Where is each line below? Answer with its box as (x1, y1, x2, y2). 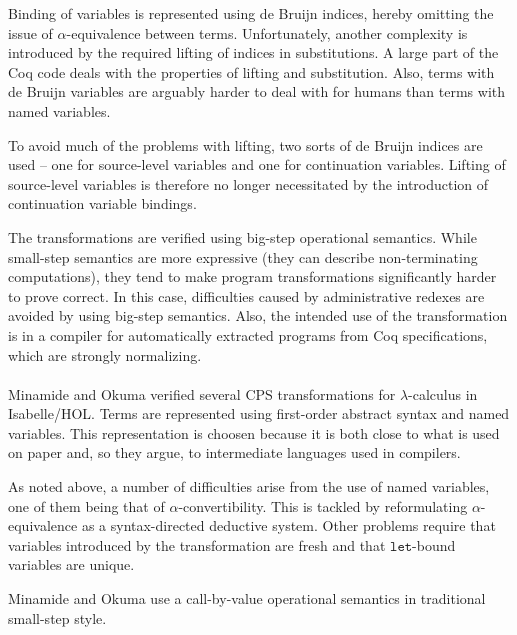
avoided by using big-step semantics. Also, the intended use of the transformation (8, 305, 508, 326)
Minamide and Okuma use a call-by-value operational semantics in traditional (8, 588, 486, 609)
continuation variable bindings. (8, 193, 197, 214)
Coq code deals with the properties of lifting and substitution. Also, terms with (8, 61, 495, 82)
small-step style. (8, 607, 107, 628)
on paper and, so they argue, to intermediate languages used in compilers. (8, 442, 461, 463)
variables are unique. (8, 554, 135, 575)
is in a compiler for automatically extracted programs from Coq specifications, (8, 324, 488, 345)
